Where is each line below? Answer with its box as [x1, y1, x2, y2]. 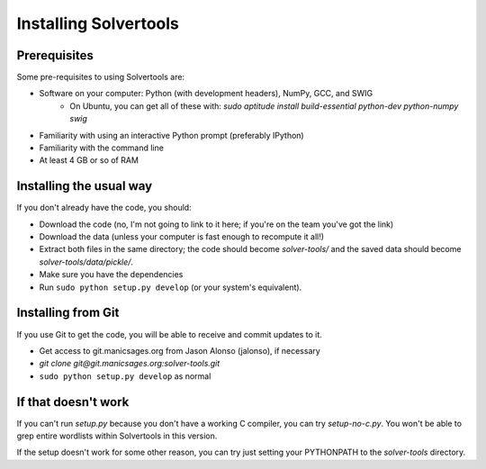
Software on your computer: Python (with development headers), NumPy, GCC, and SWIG [39, 88, 373, 99]
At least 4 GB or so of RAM [39, 155, 139, 166]
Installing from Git [16, 305, 120, 320]
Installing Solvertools [16, 14, 180, 33]
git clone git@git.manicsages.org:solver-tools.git [39, 358, 220, 369]
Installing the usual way [16, 178, 153, 194]
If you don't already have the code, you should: [16, 203, 193, 213]
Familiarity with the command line [39, 142, 164, 153]
